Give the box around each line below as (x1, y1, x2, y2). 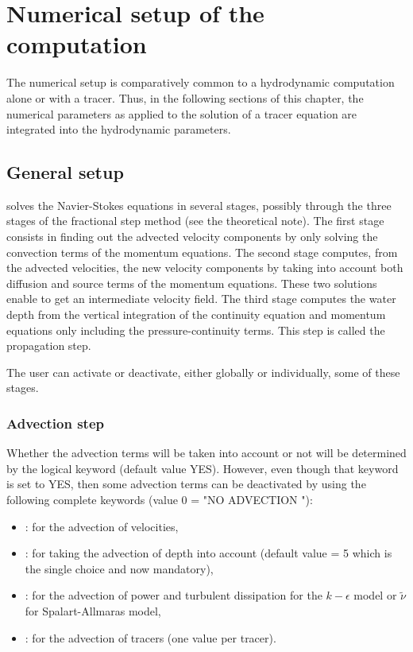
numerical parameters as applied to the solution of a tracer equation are (6, 105, 357, 122)
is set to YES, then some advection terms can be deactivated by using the (6, 475, 366, 492)
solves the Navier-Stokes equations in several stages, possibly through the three (6, 196, 392, 213)
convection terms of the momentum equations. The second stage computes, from (6, 243, 398, 260)
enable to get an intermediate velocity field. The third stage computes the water (6, 290, 396, 307)
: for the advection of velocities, (25, 518, 179, 534)
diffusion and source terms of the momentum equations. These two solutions (6, 274, 377, 291)
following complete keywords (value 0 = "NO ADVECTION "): (6, 491, 313, 508)
